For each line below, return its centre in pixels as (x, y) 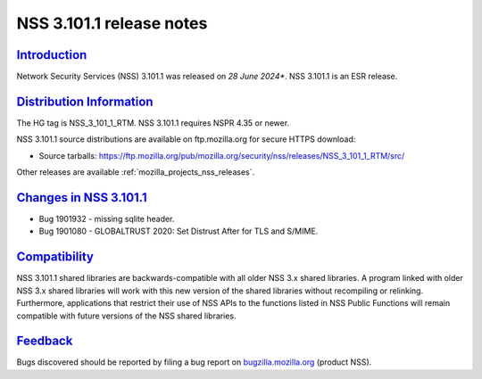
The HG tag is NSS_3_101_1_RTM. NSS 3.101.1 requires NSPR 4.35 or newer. (153, 123)
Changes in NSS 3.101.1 (82, 198)
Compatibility (55, 257)
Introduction (52, 55)
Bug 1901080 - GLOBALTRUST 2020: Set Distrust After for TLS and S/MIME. (179, 231)
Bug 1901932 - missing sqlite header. (107, 219)
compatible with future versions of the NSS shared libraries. (126, 316)
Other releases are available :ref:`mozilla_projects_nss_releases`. (136, 172)
